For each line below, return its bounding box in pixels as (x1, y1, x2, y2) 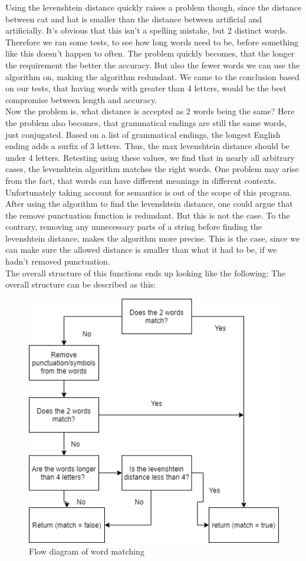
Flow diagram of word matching (29, 544, 144, 557)
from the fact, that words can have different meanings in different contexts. (5, 174, 277, 186)
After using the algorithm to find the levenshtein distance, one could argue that (5, 197, 293, 210)
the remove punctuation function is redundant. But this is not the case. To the (5, 209, 290, 221)
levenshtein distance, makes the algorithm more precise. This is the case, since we (5, 232, 300, 244)
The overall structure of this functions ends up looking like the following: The (5, 266, 286, 279)
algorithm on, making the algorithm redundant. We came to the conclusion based (5, 70, 300, 82)
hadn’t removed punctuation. (5, 255, 110, 268)
